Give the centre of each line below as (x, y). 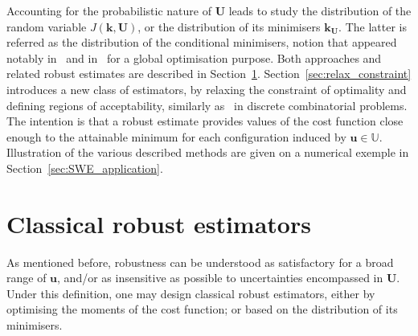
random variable (47, 26)
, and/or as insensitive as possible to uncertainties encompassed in (220, 278)
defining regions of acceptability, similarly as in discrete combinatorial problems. (207, 105)
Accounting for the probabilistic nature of (109, 10)
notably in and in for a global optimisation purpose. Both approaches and (194, 57)
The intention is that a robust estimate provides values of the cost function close (205, 121)
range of (27, 278)
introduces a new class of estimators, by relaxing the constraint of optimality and (207, 89)
